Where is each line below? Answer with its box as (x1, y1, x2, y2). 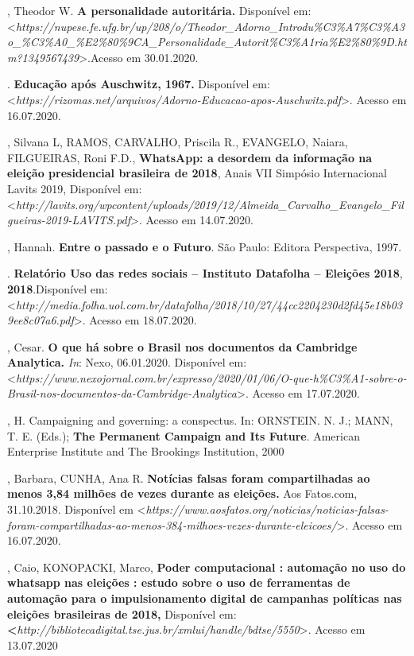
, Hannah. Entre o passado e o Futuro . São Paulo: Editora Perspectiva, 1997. (7, 238, 402, 254)
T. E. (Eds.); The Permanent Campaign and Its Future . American (7, 427, 360, 444)
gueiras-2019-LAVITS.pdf (7, 212, 131, 228)
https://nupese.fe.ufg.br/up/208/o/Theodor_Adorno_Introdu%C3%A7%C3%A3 (15, 17, 405, 34)
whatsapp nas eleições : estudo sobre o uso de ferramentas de (7, 574, 350, 591)
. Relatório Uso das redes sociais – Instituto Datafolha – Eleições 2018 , (7, 265, 403, 281)
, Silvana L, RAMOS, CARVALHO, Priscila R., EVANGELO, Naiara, (7, 134, 348, 150)
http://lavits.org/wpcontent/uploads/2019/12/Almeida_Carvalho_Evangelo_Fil (15, 196, 404, 212)
